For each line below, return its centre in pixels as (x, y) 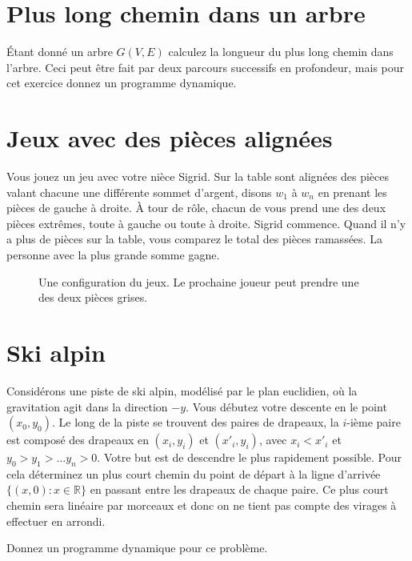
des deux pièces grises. (93, 297)
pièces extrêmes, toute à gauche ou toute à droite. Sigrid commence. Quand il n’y (206, 223)
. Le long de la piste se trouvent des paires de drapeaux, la (195, 422)
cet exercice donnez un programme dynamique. (122, 83)
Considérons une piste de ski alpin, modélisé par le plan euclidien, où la (182, 390)
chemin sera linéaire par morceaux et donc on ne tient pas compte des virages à (202, 505)
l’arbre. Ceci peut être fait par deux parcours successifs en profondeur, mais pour (206, 67)
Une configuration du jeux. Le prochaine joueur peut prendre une (199, 281)
